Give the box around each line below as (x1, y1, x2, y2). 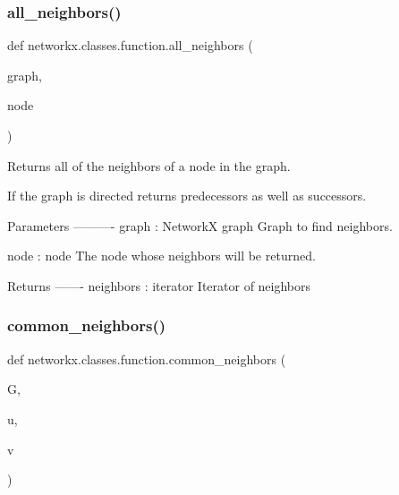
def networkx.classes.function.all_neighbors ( (7, 36, 253, 55)
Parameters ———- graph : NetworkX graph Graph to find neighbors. (7, 216, 393, 235)
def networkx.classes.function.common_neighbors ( (7, 349, 286, 368)
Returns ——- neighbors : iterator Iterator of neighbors (7, 276, 311, 294)
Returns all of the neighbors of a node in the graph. (7, 156, 291, 175)
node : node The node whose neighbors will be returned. (7, 246, 316, 265)
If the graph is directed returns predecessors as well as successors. (7, 186, 367, 205)
